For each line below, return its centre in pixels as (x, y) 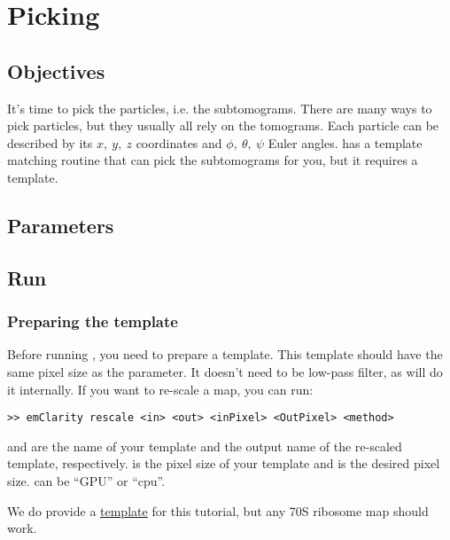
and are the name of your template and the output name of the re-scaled (205, 446)
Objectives (56, 70)
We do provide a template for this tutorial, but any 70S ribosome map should (218, 510)
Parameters (61, 225)
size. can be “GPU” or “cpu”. (86, 480)
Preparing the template (93, 321)
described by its (50, 142)
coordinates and (179, 142)
